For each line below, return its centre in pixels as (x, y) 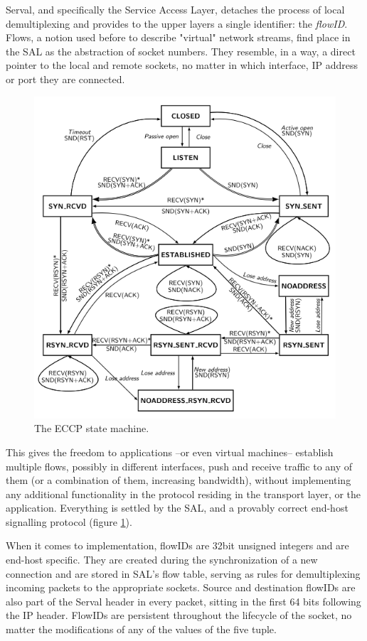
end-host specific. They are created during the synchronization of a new (162, 560)
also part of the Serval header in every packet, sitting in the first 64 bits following (183, 601)
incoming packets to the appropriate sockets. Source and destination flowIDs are (181, 587)
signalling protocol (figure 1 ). (69, 521)
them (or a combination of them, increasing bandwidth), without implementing (179, 480)
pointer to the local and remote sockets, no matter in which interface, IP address (182, 65)
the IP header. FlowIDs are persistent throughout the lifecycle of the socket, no (179, 615)
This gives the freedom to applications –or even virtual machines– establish (170, 452)
